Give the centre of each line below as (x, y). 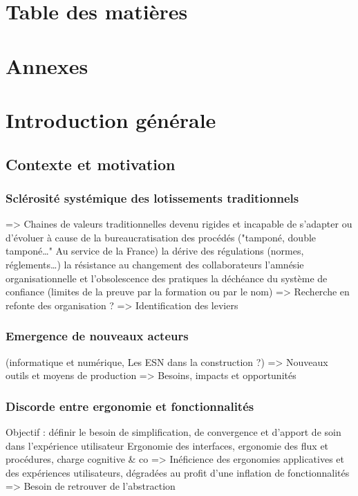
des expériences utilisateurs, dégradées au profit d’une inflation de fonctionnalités (178, 472)
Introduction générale (111, 119)
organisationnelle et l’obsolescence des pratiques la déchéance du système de (167, 278)
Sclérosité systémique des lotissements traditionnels (152, 198)
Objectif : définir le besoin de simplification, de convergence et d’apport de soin (173, 431)
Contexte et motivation (91, 164)
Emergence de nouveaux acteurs (97, 336)
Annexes (47, 65)
